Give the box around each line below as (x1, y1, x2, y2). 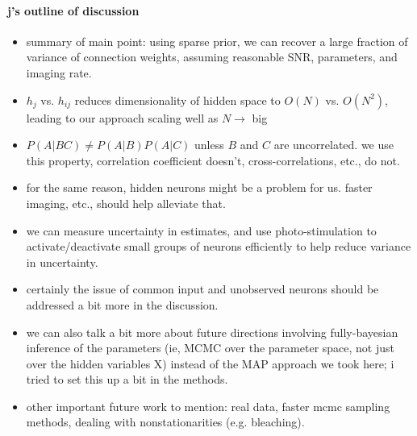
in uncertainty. (26, 253, 98, 270)
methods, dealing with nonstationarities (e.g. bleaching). (26, 413, 305, 430)
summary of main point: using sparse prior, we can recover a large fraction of (26, 32, 408, 49)
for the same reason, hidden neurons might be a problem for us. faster (26, 179, 373, 196)
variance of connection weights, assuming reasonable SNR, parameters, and (26, 48, 398, 65)
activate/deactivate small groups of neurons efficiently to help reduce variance (26, 238, 411, 255)
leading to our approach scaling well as (26, 109, 219, 126)
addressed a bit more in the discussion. (26, 296, 219, 313)
